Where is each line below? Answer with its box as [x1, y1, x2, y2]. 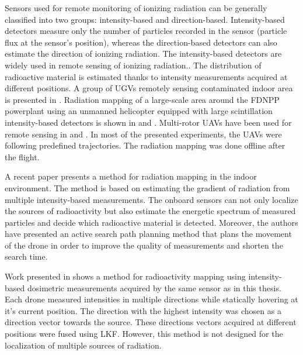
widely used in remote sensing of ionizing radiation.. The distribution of [5, 58, 262, 71]
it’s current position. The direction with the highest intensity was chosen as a [5, 304, 281, 316]
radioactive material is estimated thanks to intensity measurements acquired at [5, 70, 288, 82]
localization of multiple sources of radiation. [5, 339, 162, 351]
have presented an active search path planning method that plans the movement [5, 228, 292, 240]
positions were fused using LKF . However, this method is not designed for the [5, 328, 283, 340]
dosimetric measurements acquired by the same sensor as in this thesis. [27, 281, 281, 294]
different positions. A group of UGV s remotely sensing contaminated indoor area [5, 82, 293, 94]
